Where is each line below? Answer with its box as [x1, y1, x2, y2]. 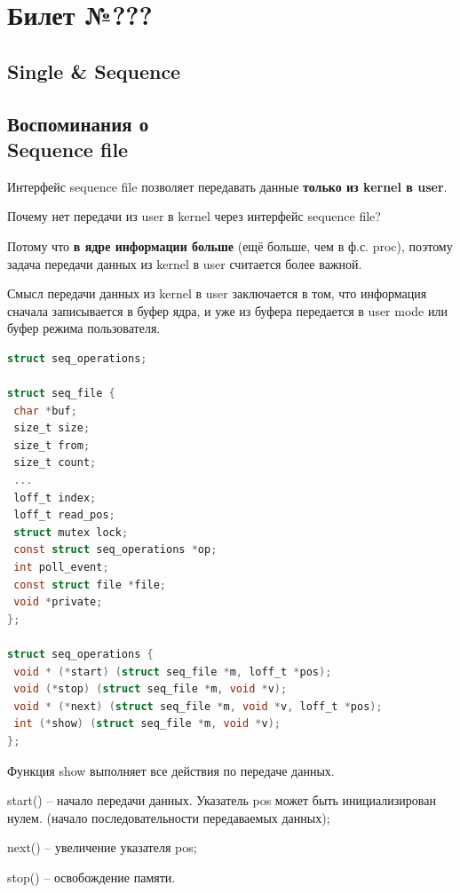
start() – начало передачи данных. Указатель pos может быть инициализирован [7, 791, 436, 810]
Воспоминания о [7, 109, 149, 137]
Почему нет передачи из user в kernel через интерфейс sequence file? [7, 207, 381, 225]
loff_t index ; [13, 491, 97, 504]
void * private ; [13, 596, 103, 609]
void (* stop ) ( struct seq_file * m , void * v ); [13, 683, 288, 696]
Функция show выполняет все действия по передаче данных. [7, 761, 335, 779]
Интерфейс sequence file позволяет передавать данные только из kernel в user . [7, 177, 448, 195]
